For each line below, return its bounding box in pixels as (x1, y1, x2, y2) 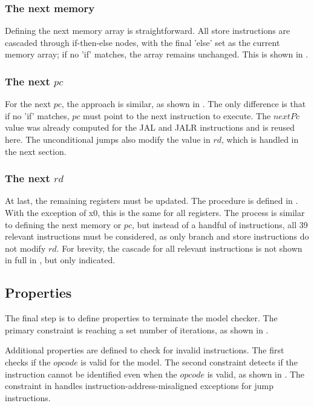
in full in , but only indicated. (5, 254, 116, 266)
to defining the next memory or (5, 218, 122, 231)
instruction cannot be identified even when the (5, 367, 177, 380)
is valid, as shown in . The (207, 367, 305, 380)
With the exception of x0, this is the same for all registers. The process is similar (5, 206, 305, 218)
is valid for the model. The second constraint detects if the (80, 355, 298, 368)
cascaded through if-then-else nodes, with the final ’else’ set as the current (5, 36, 280, 48)
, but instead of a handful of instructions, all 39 (131, 218, 308, 231)
